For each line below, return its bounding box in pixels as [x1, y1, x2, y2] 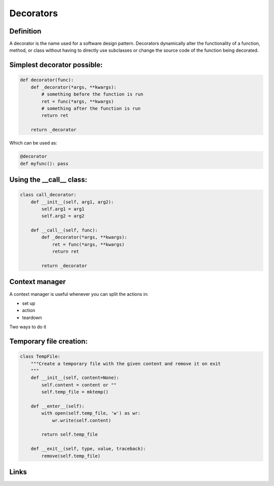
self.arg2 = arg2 [41, 213, 85, 219]
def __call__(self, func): [30, 227, 98, 233]
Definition [9, 27, 42, 36]
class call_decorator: [20, 192, 77, 198]
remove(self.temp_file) [41, 453, 101, 459]
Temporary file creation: [9, 337, 88, 345]
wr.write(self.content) [52, 418, 112, 423]
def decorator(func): [20, 77, 74, 83]
